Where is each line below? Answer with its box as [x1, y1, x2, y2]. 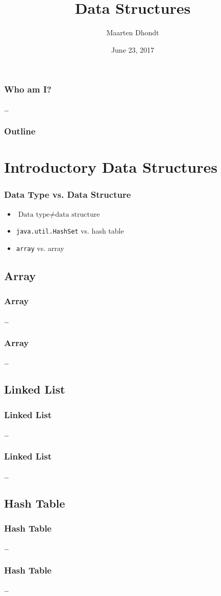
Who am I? [4, 83, 52, 96]
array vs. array [16, 242, 64, 253]
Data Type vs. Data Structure [4, 188, 131, 201]
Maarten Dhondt [106, 27, 159, 38]
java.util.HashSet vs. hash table [16, 225, 124, 236]
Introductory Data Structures [4, 156, 217, 177]
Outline [4, 125, 36, 137]
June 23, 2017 [111, 44, 155, 55]
